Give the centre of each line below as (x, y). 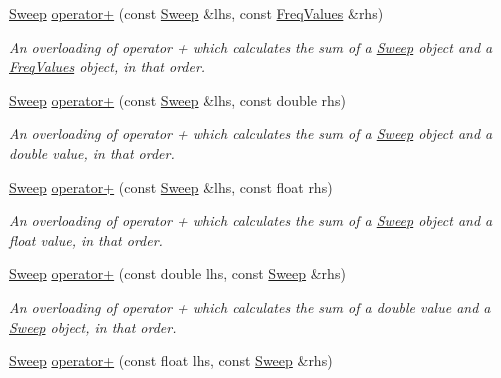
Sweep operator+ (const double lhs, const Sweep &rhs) (177, 273)
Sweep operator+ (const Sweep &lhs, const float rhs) (171, 186)
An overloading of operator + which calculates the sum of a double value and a (250, 306)
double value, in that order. (92, 152)
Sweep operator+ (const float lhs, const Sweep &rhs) (171, 360)
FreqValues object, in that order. (107, 66)
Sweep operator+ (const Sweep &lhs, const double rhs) (177, 99)
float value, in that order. (86, 239)
